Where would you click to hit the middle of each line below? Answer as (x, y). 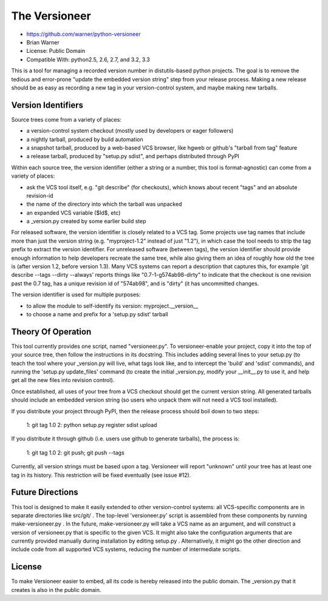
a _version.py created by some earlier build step (86, 221)
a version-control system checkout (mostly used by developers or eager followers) (130, 131)
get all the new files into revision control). (63, 380)
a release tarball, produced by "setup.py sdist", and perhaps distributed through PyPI (133, 156)
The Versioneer (51, 16)
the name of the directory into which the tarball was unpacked (104, 204)
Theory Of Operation (51, 332)
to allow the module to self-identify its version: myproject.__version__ (112, 306)
